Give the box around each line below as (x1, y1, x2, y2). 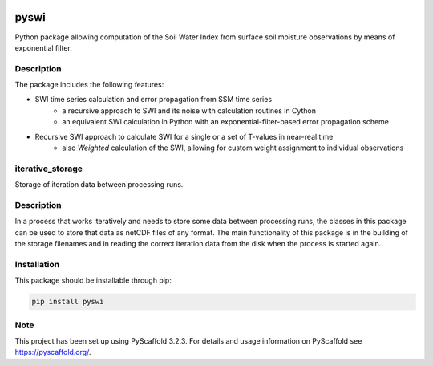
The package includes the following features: (14, 80, 164, 90)
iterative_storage (14, 163, 83, 174)
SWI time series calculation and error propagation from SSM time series (34, 95, 273, 104)
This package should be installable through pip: (14, 275, 172, 285)
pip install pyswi (31, 297, 104, 307)
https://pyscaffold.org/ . (14, 348, 91, 357)
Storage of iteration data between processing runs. (14, 180, 184, 189)
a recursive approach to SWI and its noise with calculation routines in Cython (62, 105, 317, 116)
